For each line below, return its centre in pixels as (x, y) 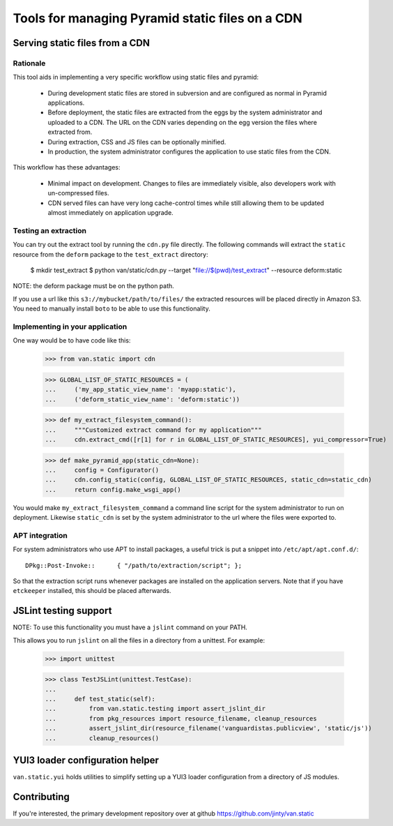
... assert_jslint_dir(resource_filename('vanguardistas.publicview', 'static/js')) (208, 728)
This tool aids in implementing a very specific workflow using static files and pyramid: (136, 77)
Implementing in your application (70, 326)
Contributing (41, 796)
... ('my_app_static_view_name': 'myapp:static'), (140, 390)
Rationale (29, 63)
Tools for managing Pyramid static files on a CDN (157, 18)
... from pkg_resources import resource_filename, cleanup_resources (181, 718)
